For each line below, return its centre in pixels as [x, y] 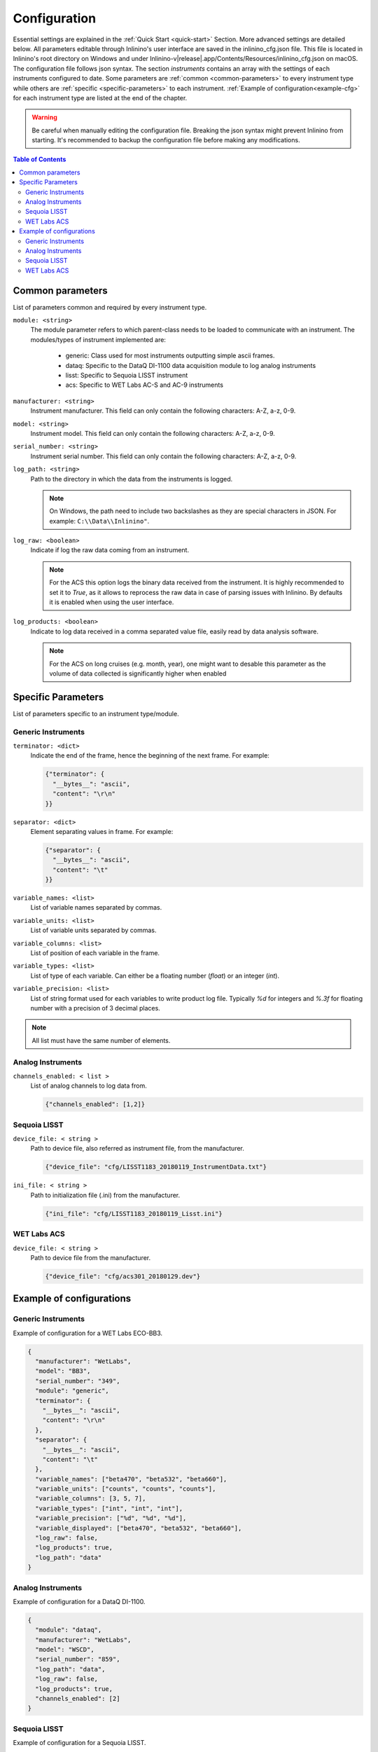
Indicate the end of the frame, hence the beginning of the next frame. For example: [150, 755]
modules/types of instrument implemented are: [98, 339]
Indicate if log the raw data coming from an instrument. [110, 550]
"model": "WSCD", [65, 1650]
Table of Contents [40, 159]
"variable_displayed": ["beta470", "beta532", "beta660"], [139, 1528]
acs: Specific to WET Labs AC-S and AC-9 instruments [145, 385]
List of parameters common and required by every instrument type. [110, 307]
